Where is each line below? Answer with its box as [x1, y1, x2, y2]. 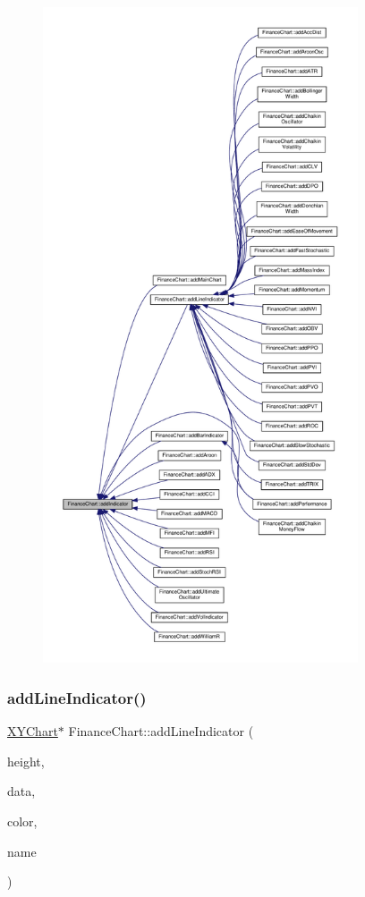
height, [7, 751, 45, 770]
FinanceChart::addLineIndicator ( [68, 722, 254, 740]
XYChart [7, 722, 58, 740]
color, [7, 811, 38, 830]
